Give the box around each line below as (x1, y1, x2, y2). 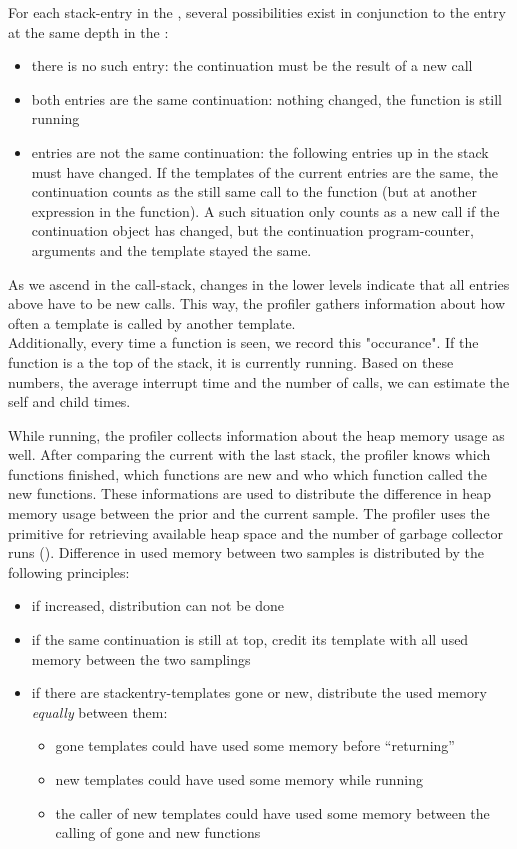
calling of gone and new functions (55, 822, 261, 843)
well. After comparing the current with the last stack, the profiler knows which (8, 444, 491, 465)
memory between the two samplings (31, 648, 251, 669)
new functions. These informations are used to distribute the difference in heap (8, 483, 492, 504)
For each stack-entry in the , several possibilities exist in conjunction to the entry (8, 2, 506, 22)
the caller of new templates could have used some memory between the (55, 802, 490, 823)
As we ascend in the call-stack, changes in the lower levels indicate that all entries (8, 273, 510, 294)
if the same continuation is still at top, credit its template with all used (31, 629, 469, 650)
